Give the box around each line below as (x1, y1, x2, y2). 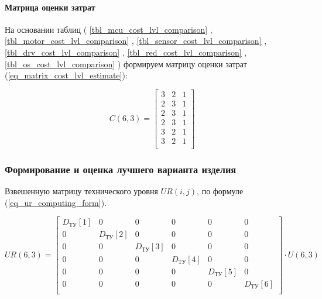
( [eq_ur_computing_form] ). (5, 196, 107, 208)
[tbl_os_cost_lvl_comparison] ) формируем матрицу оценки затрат (5, 57, 247, 70)
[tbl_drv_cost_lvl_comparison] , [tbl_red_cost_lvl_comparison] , (5, 46, 247, 58)
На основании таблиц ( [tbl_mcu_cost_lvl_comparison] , (5, 23, 213, 35)
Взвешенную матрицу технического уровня (5, 185, 158, 197)
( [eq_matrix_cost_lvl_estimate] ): (5, 69, 128, 81)
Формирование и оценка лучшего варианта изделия (5, 161, 237, 176)
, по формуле (197, 185, 244, 197)
